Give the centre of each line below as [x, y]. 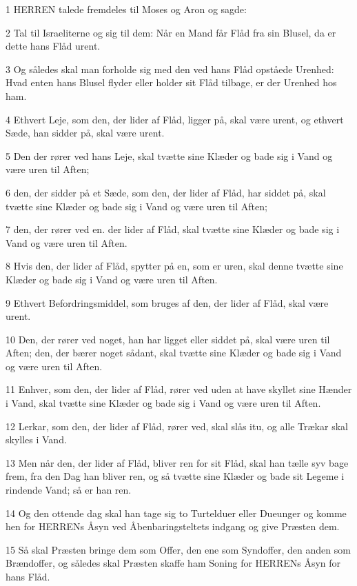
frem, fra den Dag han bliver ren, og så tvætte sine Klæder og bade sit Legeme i [175, 476]
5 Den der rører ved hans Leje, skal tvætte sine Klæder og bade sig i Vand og [169, 155]
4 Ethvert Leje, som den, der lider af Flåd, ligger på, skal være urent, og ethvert [175, 119]
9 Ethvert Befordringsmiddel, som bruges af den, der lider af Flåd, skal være [167, 302]
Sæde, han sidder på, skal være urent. [85, 133]
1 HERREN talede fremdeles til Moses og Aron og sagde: [126, 9]
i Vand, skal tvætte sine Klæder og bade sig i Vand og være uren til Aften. [163, 403]
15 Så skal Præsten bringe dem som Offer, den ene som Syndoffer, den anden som [178, 549]
